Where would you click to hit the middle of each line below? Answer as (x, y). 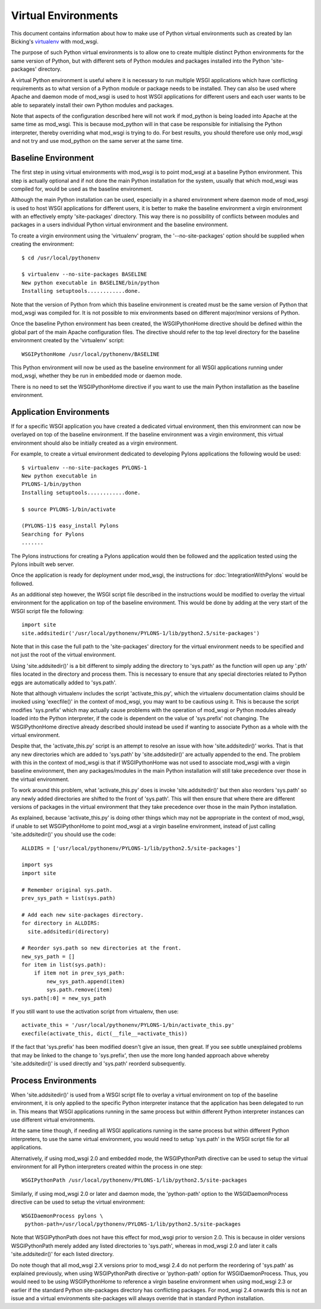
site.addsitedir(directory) (69, 931)
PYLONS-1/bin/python (51, 484)
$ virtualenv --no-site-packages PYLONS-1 (84, 468)
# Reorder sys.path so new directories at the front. (101, 948)
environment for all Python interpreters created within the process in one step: (107, 1167)
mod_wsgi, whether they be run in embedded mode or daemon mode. (97, 376)
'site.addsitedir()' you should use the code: (63, 835)
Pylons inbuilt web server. (43, 564)
